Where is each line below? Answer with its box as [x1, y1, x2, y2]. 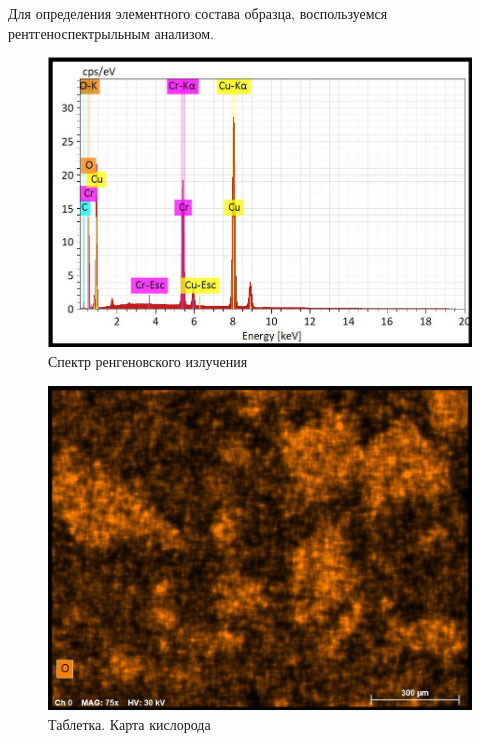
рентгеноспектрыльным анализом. [8, 22, 214, 43]
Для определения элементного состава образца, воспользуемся [8, 3, 388, 23]
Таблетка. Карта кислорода [48, 713, 211, 734]
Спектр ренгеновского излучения [48, 351, 248, 372]
